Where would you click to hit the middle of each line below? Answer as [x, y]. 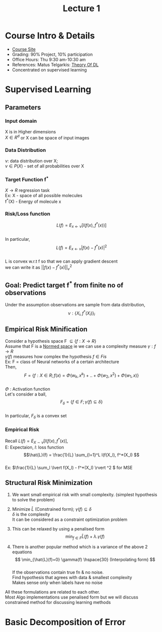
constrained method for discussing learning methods [58, 602]
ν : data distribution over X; [32, 161]
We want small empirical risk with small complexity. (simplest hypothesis [85, 494]
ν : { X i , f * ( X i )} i [81, 313]
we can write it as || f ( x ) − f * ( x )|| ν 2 [39, 267]
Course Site [24, 49]
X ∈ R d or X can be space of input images [47, 137]
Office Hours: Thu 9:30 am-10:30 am [49, 59]
